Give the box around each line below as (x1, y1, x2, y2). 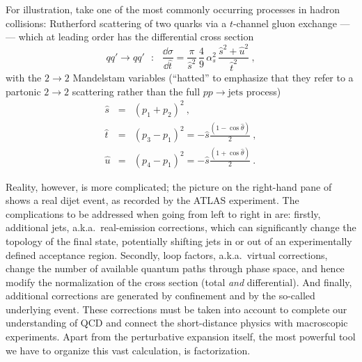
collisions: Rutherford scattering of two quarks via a (6, 15, 227, 30)
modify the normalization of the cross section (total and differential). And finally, (6, 274, 352, 289)
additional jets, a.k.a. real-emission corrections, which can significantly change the (6, 220, 356, 235)
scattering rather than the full (72, 84, 200, 98)
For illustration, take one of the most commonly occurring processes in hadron (6, 2, 340, 16)
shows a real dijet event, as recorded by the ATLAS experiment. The (6, 193, 299, 207)
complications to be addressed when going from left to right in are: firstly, (6, 206, 321, 221)
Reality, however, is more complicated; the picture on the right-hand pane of (6, 179, 332, 194)
